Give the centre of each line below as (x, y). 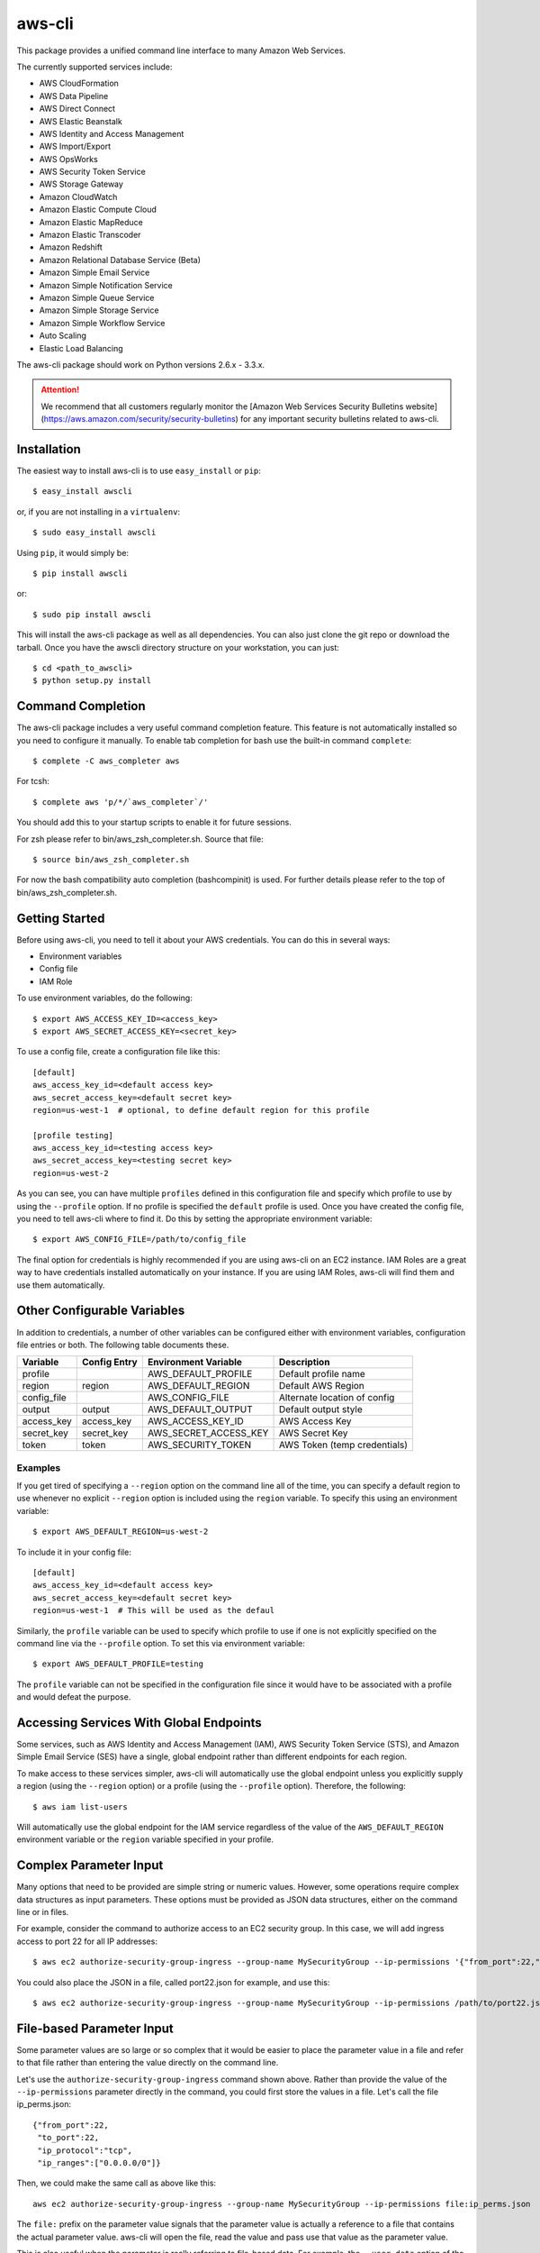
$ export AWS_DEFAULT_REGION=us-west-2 (121, 1532)
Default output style (321, 1409)
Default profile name (322, 1374)
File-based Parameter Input (95, 2028)
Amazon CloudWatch (78, 196)
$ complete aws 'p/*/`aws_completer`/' (121, 802)
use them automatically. (61, 1285)
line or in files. (43, 1912)
